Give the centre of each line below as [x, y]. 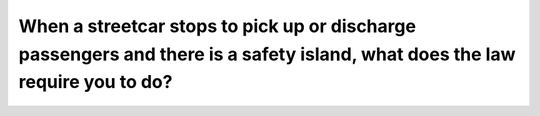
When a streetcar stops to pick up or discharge [217, 26]
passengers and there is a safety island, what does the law [267, 54]
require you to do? [95, 82]
